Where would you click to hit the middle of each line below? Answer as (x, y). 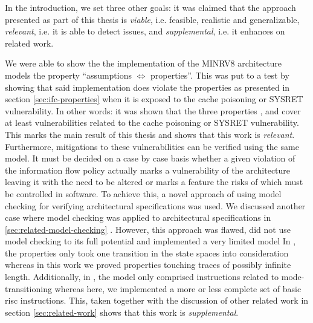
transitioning (28, 288)
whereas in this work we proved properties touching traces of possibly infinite (148, 265)
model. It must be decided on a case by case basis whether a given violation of (150, 158)
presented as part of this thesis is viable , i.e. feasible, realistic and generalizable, (152, 19)
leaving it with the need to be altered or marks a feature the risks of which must (154, 182)
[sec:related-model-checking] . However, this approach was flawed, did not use (148, 229)
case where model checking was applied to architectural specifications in (138, 217)
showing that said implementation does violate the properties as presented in (147, 87)
